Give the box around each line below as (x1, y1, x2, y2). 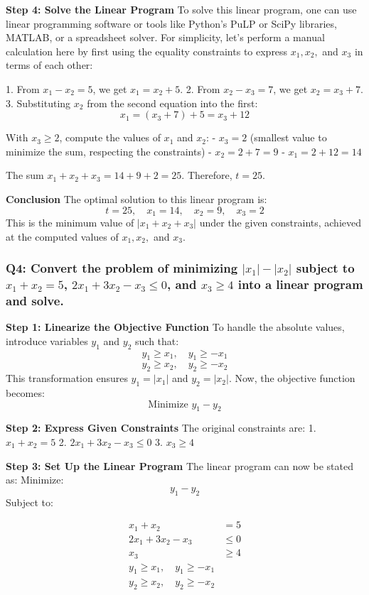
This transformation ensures (6, 371, 128, 386)
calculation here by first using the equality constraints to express (6, 43, 288, 58)
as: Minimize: (6, 472, 64, 487)
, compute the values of (59, 130, 161, 145)
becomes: (6, 386, 45, 400)
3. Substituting (6, 95, 71, 110)
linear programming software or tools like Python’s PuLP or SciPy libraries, (6, 16, 337, 31)
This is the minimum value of (6, 214, 134, 229)
